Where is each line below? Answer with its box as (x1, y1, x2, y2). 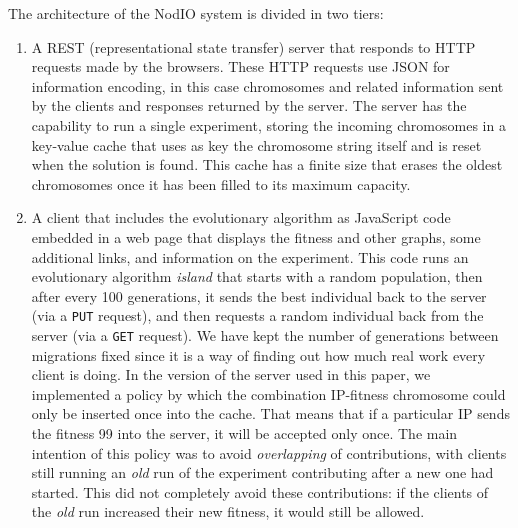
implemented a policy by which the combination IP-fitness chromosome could (31, 383, 506, 404)
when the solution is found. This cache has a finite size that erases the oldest (31, 154, 503, 175)
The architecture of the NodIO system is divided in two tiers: (8, 3, 384, 23)
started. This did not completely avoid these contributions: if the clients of (31, 481, 489, 502)
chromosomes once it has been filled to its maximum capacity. (31, 173, 411, 194)
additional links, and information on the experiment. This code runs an (31, 246, 469, 267)
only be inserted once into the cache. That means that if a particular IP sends (31, 403, 510, 424)
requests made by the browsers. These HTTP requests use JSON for (31, 56, 450, 77)
